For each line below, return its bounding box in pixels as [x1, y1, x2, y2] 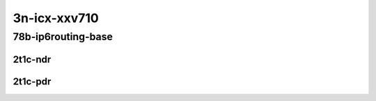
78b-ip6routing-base [13, 30, 113, 43]
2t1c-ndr [13, 53, 52, 65]
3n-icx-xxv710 [13, 10, 99, 26]
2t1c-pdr [13, 75, 52, 87]
